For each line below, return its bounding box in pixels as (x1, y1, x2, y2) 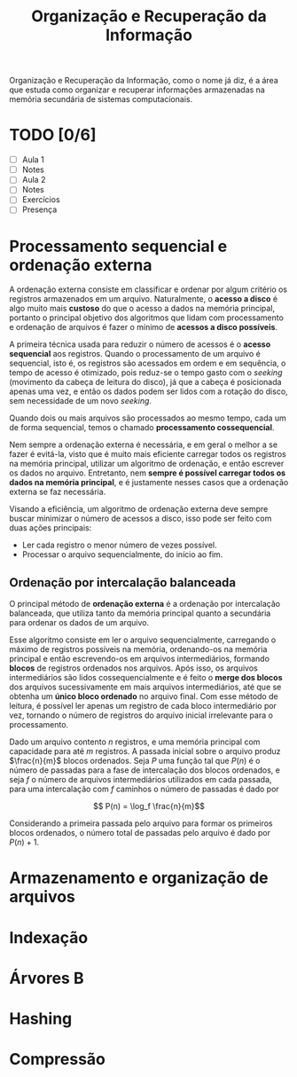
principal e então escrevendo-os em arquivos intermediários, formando (9, 654, 270, 664)
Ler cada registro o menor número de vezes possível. (21, 539, 217, 551)
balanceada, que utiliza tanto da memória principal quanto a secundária (9, 608, 271, 618)
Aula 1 (21, 154, 44, 165)
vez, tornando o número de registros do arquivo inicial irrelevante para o (9, 710, 273, 720)
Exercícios (21, 194, 60, 205)
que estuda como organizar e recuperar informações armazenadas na (9, 84, 266, 95)
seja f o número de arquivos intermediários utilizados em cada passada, (9, 774, 272, 785)
